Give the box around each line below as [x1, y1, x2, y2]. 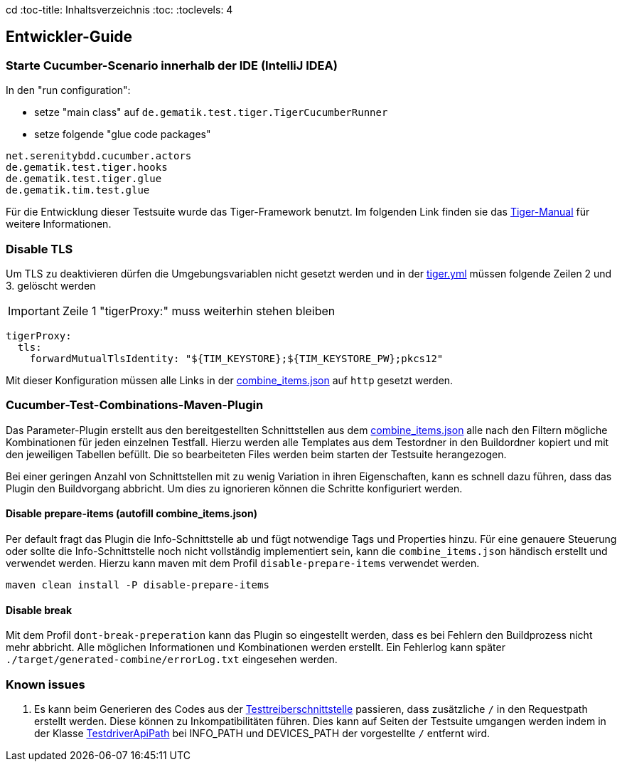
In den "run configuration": [6, 84, 131, 97]
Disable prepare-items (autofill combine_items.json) [6, 507, 257, 520]
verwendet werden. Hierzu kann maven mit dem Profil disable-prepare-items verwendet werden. [6, 556, 480, 569]
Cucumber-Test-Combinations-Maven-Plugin [6, 398, 264, 413]
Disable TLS [6, 241, 73, 256]
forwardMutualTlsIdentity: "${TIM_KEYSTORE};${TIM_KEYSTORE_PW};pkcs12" [29, 352, 444, 364]
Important [8, 303, 60, 318]
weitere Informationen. [6, 218, 112, 231]
